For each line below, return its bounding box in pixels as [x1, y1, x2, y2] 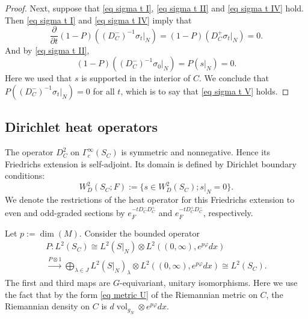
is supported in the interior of [81, 72, 191, 84]
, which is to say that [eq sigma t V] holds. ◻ [120, 84, 289, 97]
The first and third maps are [5, 276, 111, 288]
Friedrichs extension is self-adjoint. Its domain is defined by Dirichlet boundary [5, 157, 297, 170]
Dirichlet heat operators [5, 117, 158, 136]
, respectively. [203, 206, 253, 219]
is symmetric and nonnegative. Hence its [121, 146, 271, 158]
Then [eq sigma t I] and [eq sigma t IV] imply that [5, 13, 192, 26]
